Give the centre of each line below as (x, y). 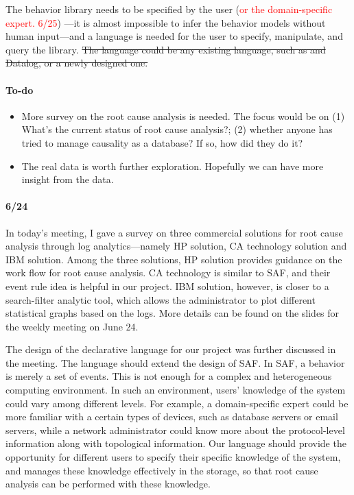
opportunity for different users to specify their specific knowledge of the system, (173, 457)
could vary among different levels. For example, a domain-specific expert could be (177, 403)
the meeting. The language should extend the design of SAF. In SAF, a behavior (175, 362)
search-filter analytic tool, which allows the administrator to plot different (161, 299)
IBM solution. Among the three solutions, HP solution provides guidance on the (174, 259)
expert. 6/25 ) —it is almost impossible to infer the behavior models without (166, 22)
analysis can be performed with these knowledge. (108, 484)
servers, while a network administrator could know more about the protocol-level (175, 430)
